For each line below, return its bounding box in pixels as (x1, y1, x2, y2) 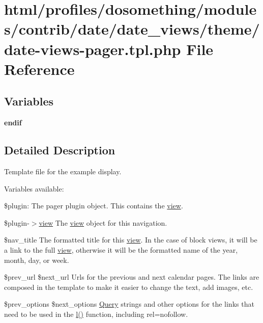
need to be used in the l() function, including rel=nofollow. (4, 308, 188, 319)
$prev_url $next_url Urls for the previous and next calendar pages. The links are (4, 272, 259, 282)
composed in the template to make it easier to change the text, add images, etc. (4, 281, 253, 292)
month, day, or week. (4, 254, 69, 265)
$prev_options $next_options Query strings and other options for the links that (4, 299, 254, 309)
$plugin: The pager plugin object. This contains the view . (4, 200, 183, 211)
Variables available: (4, 183, 64, 194)
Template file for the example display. (4, 166, 122, 176)
